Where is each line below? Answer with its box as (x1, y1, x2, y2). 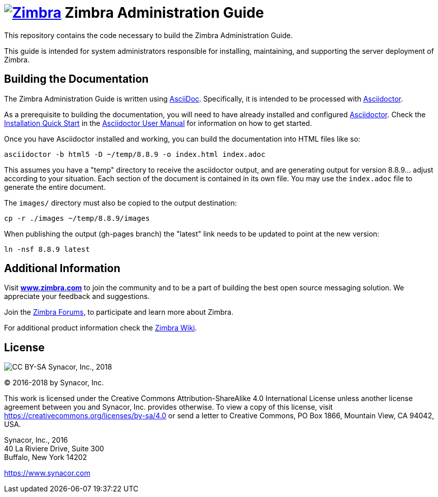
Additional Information (4, 262, 120, 275)
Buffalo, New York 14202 (4, 453, 87, 462)
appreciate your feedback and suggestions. (4, 292, 150, 301)
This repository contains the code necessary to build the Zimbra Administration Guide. (4, 30, 293, 40)
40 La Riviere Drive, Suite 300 (4, 444, 104, 453)
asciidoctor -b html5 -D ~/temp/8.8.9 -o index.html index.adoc (4, 150, 266, 158)
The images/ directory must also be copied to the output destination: (4, 198, 237, 207)
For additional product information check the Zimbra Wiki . (4, 323, 197, 333)
